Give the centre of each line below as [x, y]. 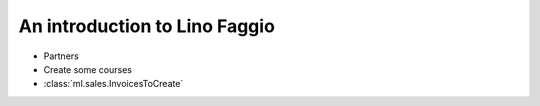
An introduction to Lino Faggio [146, 26]
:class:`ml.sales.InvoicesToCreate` [113, 84]
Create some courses [87, 69]
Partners [61, 56]
